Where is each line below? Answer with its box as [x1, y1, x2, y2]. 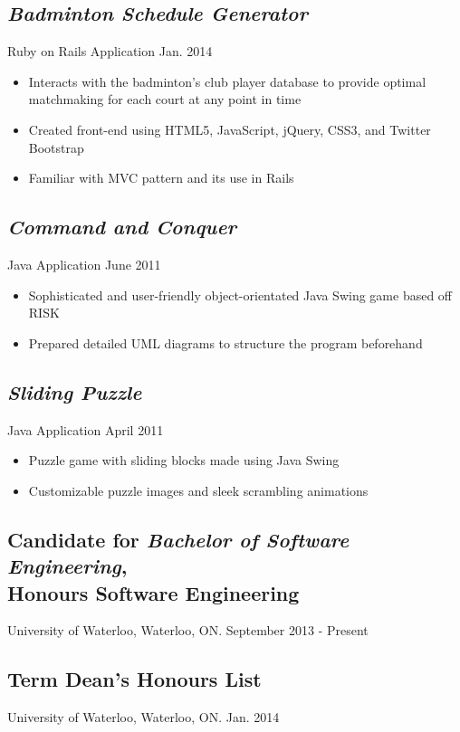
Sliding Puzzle [7, 377, 142, 405]
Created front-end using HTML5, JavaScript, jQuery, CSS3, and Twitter [28, 119, 431, 138]
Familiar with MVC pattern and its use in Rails [28, 168, 294, 187]
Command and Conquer [7, 213, 237, 241]
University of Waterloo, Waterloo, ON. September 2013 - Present [7, 621, 369, 640]
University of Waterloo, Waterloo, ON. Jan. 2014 [7, 708, 280, 727]
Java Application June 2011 [7, 254, 161, 273]
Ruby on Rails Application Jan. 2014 [7, 42, 213, 61]
